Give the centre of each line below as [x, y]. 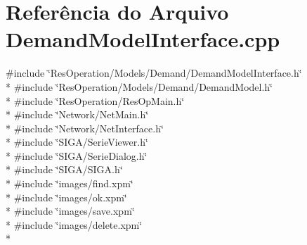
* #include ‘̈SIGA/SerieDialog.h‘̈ [77, 155]
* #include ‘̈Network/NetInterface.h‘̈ [85, 128]
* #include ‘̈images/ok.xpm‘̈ [66, 197]
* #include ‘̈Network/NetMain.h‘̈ [77, 114]
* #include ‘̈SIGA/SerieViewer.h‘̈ [77, 142]
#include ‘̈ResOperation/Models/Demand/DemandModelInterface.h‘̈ [154, 73]
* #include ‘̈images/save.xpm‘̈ [70, 211]
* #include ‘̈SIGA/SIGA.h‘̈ [64, 169]
